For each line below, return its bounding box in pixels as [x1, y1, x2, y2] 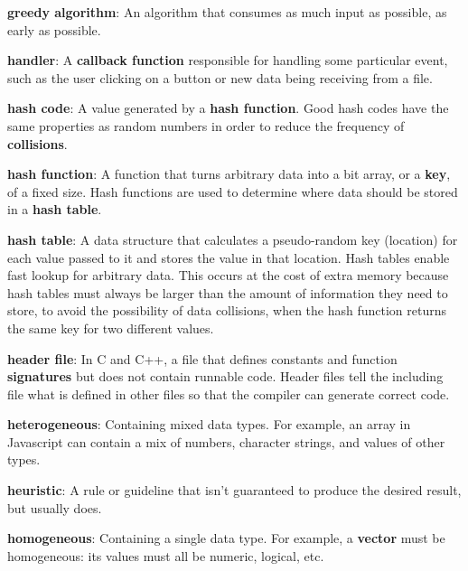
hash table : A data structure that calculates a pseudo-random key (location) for [7, 229, 458, 248]
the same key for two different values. [7, 318, 214, 337]
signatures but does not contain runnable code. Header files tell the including [7, 367, 444, 386]
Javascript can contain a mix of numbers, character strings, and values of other [7, 432, 445, 451]
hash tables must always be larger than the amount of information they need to [7, 283, 448, 302]
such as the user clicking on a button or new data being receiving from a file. [7, 68, 433, 87]
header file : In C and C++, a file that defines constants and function [7, 349, 398, 368]
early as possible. [7, 20, 101, 39]
